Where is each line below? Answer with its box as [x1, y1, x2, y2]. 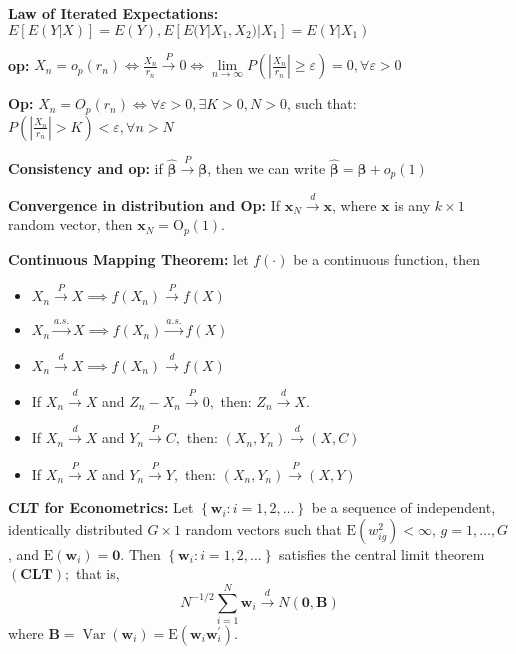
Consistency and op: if [8, 157, 163, 178]
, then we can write [207, 157, 326, 178]
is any [394, 194, 431, 215]
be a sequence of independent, [311, 497, 496, 518]
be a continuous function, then [293, 248, 480, 269]
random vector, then [8, 214, 133, 235]
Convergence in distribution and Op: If [8, 194, 280, 215]
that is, [75, 563, 120, 584]
